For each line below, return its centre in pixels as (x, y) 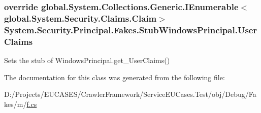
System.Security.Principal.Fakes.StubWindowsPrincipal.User (131, 30)
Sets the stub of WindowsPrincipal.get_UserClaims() (87, 60)
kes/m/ (15, 104)
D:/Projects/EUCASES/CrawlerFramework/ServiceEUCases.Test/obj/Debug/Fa (130, 94)
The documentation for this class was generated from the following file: (115, 77)
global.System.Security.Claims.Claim (80, 18)
